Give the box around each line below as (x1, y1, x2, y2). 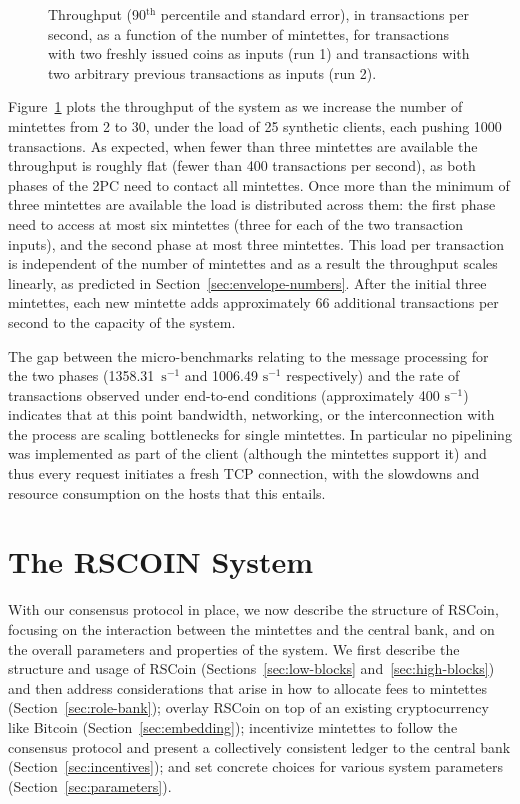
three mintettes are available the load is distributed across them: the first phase (8, 194, 496, 215)
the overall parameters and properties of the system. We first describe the (8, 638, 460, 659)
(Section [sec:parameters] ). (8, 775, 172, 796)
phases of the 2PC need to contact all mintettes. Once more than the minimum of (8, 174, 510, 195)
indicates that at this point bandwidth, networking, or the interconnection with (8, 404, 495, 425)
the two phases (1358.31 (8, 365, 155, 386)
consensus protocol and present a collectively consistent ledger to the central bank (8, 736, 511, 757)
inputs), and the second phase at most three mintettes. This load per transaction (8, 233, 505, 254)
